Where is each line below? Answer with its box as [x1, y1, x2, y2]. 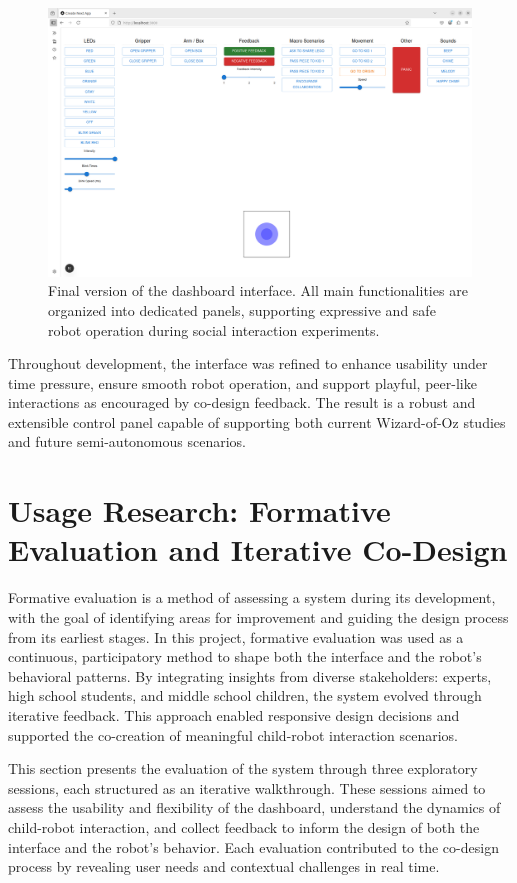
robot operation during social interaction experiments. [48, 319, 380, 340]
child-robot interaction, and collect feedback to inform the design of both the [8, 816, 480, 837]
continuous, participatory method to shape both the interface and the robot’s [8, 646, 482, 667]
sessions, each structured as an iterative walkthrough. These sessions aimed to [8, 777, 486, 798]
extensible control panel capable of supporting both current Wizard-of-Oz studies [8, 411, 506, 432]
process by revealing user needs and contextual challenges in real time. [8, 856, 440, 877]
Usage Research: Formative [8, 490, 391, 531]
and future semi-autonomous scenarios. [8, 431, 246, 452]
